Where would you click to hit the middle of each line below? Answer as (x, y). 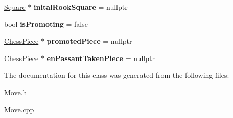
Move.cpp (19, 109)
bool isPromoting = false (46, 24)
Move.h (16, 92)
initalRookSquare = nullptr (81, 7)
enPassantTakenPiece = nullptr (101, 58)
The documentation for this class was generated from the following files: (117, 75)
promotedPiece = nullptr (89, 41)
